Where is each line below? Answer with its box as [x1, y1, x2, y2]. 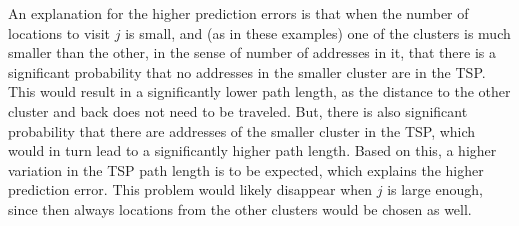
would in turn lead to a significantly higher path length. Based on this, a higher [8, 140, 497, 161]
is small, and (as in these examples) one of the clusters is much [125, 22, 511, 43]
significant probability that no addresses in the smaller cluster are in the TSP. [8, 61, 486, 82]
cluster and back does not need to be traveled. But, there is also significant [8, 100, 468, 121]
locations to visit [8, 22, 111, 43]
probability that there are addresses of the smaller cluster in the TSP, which [8, 120, 476, 141]
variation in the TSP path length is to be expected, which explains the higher [8, 159, 484, 180]
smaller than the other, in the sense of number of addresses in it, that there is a [8, 42, 496, 63]
